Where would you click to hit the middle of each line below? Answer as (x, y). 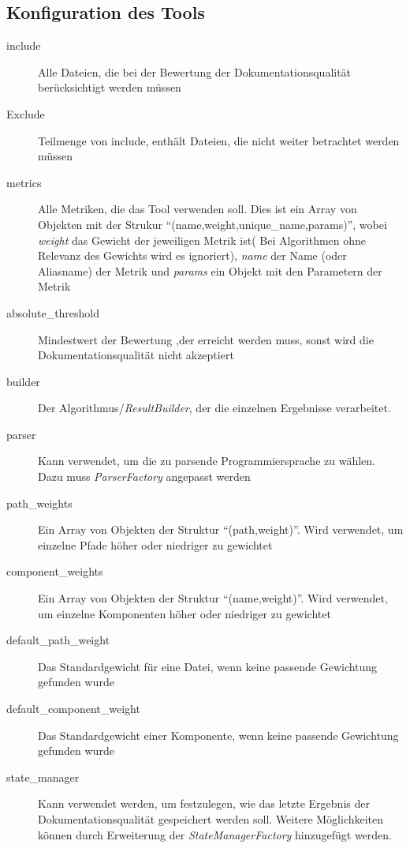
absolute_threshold (53, 312)
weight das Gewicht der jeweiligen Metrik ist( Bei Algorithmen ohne (202, 240)
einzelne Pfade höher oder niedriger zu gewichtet (155, 544)
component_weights (55, 571)
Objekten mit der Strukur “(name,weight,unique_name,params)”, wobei (212, 224)
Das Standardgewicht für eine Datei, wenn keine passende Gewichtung (208, 666)
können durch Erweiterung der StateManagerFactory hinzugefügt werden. (215, 834)
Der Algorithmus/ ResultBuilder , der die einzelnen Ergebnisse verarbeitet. (214, 408)
